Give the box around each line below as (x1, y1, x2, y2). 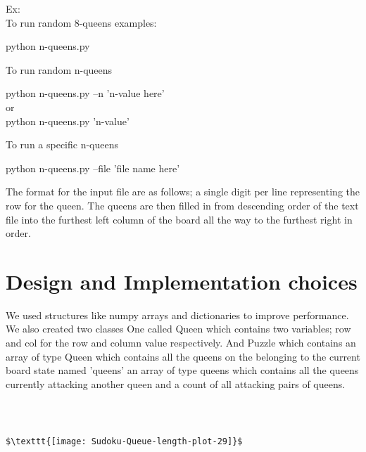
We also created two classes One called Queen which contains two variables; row (6, 321, 351, 336)
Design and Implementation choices (6, 266, 358, 295)
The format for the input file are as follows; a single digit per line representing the (6, 184, 360, 199)
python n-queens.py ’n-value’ (6, 113, 130, 128)
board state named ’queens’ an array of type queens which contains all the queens (6, 363, 359, 377)
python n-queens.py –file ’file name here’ (6, 160, 180, 175)
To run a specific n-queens (6, 137, 119, 152)
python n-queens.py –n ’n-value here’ (6, 86, 165, 101)
